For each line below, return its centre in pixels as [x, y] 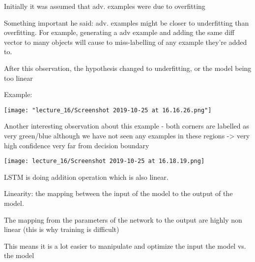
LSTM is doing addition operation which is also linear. [86, 177]
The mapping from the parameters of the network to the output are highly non [123, 219]
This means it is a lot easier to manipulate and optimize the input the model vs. [125, 246]
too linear [18, 78]
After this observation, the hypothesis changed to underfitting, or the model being [128, 68]
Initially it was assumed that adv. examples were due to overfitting [105, 6]
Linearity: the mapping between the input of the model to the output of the [118, 193]
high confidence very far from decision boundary [77, 145]
